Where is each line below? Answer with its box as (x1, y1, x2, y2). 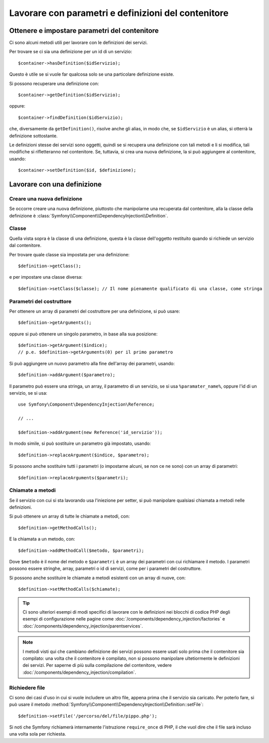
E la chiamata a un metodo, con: (9, 536, 75, 542)
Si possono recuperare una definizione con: (9, 80, 99, 87)
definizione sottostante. (9, 132, 58, 139)
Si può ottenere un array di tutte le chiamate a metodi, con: (9, 513, 130, 520)
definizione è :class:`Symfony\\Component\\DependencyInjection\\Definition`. (9, 212, 168, 218)
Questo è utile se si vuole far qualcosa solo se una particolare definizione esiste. (9, 71, 174, 77)
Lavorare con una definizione (9, 180, 102, 189)
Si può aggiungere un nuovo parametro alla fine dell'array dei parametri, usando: (9, 360, 175, 366)
